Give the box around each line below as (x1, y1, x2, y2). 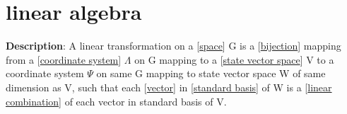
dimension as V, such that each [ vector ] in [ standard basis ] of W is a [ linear (6, 79, 332, 94)
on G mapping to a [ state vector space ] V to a (134, 52, 334, 67)
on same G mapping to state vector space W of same (96, 66, 326, 81)
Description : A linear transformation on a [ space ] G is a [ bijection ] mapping (6, 38, 341, 53)
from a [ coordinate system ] (6, 52, 122, 67)
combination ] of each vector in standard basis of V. (6, 93, 227, 108)
